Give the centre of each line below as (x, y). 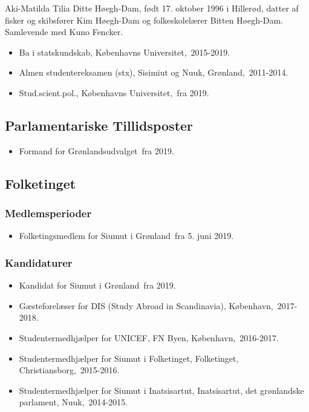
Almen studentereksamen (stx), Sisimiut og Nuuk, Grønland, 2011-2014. (154, 72)
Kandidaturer (39, 262)
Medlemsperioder (48, 213)
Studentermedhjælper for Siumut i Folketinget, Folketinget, (129, 358)
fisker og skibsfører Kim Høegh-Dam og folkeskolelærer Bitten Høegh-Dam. (144, 20)
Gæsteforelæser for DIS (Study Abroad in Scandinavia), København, (146, 305)
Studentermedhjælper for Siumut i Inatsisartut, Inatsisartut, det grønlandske (161, 390)
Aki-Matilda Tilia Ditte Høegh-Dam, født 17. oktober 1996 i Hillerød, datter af (152, 8)
